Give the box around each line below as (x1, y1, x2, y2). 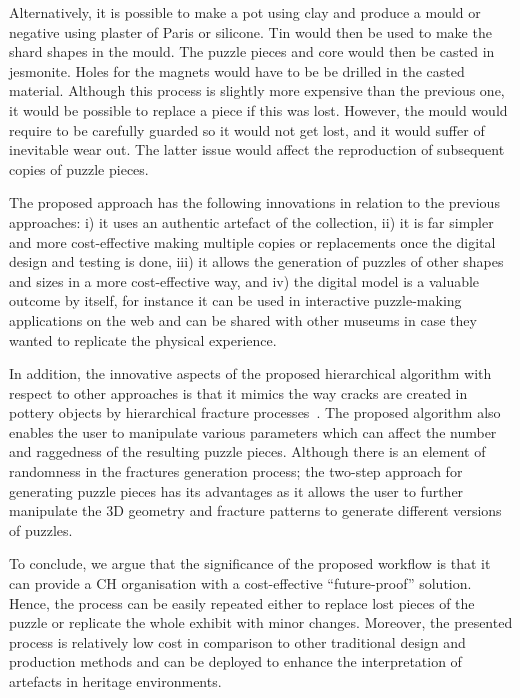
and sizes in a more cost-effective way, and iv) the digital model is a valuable (9, 270, 480, 291)
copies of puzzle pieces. (9, 158, 149, 179)
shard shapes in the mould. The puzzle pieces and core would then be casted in (9, 41, 495, 62)
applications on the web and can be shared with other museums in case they (9, 309, 477, 330)
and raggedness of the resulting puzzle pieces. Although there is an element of (9, 441, 486, 462)
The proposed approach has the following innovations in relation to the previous (9, 192, 500, 213)
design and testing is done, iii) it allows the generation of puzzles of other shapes (9, 251, 504, 272)
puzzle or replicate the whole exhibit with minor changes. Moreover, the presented (9, 612, 513, 633)
